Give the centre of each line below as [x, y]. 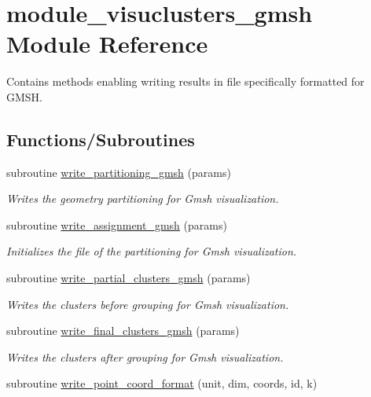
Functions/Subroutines [101, 139]
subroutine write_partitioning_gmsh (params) [119, 172]
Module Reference [107, 44]
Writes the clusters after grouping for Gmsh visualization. [145, 357]
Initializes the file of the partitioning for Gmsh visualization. [152, 251]
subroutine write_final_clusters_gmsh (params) [123, 331]
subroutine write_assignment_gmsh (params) [117, 224]
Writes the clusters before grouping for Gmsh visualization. [148, 304]
